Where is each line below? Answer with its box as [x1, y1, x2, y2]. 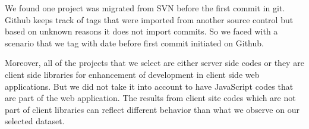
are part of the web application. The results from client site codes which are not [5, 92, 296, 104]
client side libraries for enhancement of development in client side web [5, 68, 260, 80]
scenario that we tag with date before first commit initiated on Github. [5, 36, 264, 49]
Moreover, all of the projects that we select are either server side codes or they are [5, 56, 304, 69]
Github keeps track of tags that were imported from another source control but [5, 13, 294, 26]
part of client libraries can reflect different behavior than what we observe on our [5, 103, 299, 115]
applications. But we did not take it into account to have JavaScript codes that [5, 80, 294, 92]
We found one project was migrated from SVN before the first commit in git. [5, 2, 285, 14]
